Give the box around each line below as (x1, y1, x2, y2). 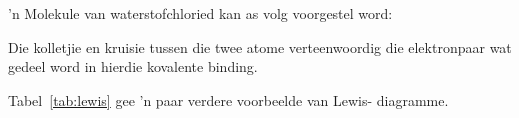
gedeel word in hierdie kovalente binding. (8, 56, 258, 77)
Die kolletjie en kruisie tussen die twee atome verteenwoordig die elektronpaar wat (8, 36, 512, 57)
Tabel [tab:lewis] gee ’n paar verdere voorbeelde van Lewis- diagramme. (8, 89, 449, 110)
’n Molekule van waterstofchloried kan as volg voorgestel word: (8, 3, 393, 23)
